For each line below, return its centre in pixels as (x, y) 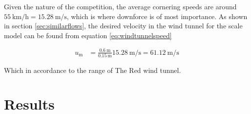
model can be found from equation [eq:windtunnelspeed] (88, 35)
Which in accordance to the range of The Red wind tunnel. (93, 70)
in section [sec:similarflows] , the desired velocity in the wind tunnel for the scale (123, 26)
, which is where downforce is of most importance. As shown (157, 16)
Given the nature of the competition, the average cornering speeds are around (120, 6)
